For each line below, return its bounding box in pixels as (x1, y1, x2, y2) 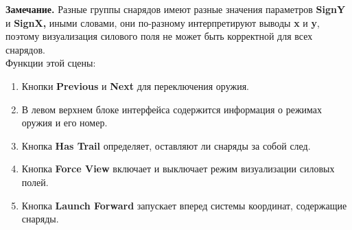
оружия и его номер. (21, 115, 108, 130)
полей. (21, 174, 49, 189)
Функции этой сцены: (5, 56, 96, 70)
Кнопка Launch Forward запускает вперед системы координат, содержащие (21, 198, 347, 212)
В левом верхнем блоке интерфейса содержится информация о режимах (21, 102, 322, 116)
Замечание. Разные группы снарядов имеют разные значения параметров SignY (5, 2, 346, 16)
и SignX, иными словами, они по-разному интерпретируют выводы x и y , (5, 15, 320, 30)
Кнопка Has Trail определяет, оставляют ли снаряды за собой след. (21, 138, 311, 152)
